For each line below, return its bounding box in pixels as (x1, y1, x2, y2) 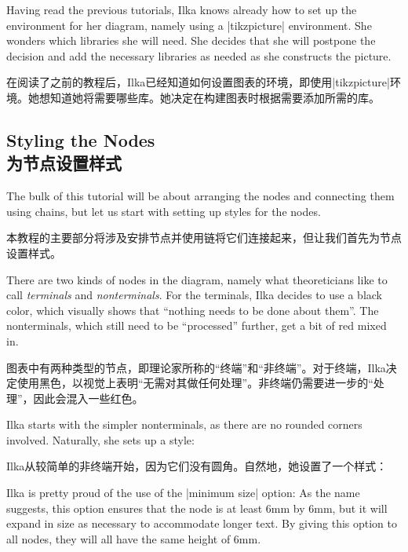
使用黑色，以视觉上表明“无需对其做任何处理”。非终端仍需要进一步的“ (16, 375, 373, 391)
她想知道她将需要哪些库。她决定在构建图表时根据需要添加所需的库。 (27, 89, 380, 105)
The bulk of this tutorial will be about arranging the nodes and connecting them (6, 188, 395, 204)
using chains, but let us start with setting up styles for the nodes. (6, 203, 321, 219)
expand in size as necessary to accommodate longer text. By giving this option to (6, 515, 398, 532)
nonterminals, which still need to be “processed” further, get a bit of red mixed (6, 317, 387, 334)
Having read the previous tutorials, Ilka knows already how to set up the (6, 2, 357, 17)
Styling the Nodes (6, 127, 155, 152)
